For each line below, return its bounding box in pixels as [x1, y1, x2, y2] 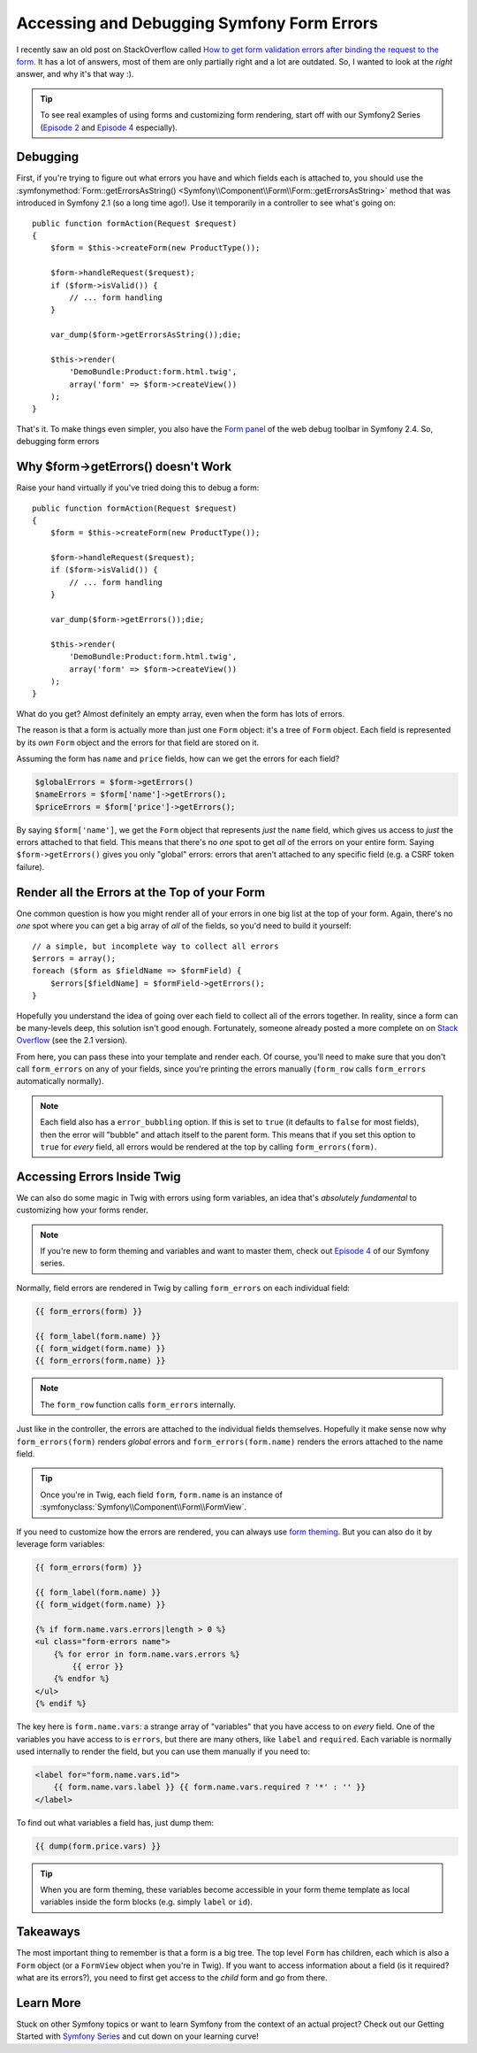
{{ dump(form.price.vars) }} [34, 1841, 162, 1851]
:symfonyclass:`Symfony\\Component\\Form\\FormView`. [40, 1502, 247, 1512]
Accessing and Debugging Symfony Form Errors [16, 13, 379, 33]
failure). [16, 861, 45, 872]
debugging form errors [16, 436, 100, 447]
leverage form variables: [16, 1538, 105, 1549]
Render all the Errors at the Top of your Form [16, 885, 265, 900]
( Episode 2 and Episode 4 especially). [40, 122, 178, 133]
